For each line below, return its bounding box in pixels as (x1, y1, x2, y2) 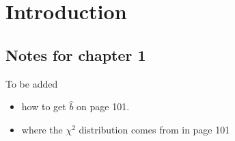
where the (21, 122, 63, 136)
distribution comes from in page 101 (79, 122, 230, 136)
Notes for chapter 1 (5, 44, 146, 65)
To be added (5, 76, 58, 90)
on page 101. (77, 99, 130, 114)
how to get (21, 99, 66, 114)
